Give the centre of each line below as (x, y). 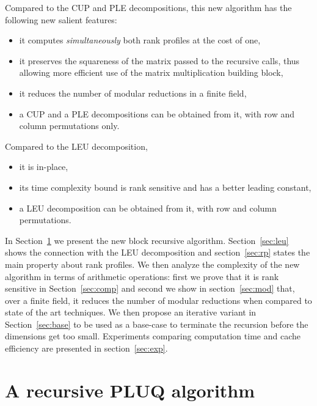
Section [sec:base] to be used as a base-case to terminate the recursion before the (157, 324)
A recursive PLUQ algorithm (130, 390)
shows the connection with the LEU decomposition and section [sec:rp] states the (158, 252)
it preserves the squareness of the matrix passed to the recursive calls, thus (159, 60)
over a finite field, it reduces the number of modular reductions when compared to (158, 300)
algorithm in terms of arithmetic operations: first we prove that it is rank (142, 276)
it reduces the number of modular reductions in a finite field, (133, 93)
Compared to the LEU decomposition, (76, 146)
